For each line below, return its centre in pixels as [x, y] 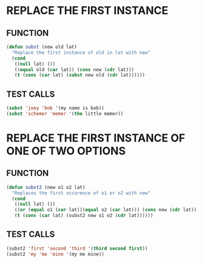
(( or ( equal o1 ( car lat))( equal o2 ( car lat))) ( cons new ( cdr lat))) [107, 210]
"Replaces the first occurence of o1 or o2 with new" [81, 193]
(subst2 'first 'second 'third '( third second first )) [77, 248]
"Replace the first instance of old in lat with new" [81, 52]
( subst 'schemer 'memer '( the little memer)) [65, 114]
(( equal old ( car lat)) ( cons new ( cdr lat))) [74, 70]
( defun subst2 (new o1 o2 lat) [46, 187]
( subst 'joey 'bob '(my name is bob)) [55, 108]
